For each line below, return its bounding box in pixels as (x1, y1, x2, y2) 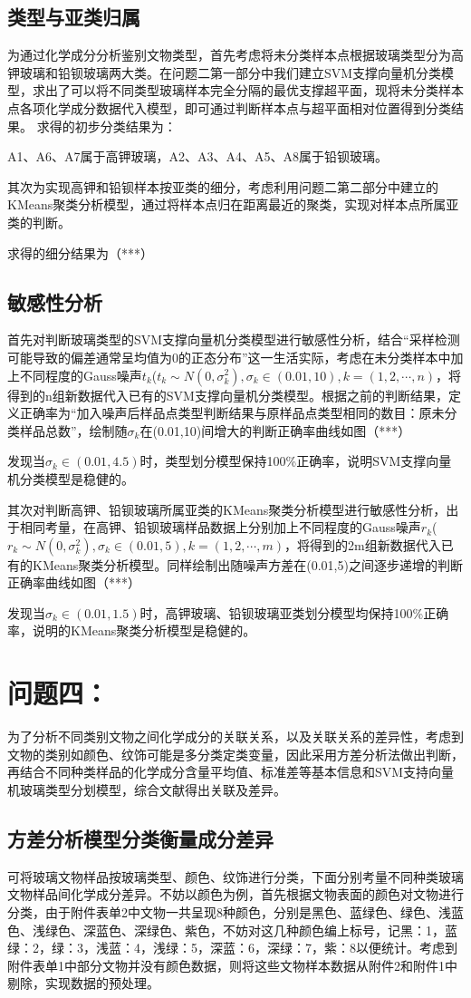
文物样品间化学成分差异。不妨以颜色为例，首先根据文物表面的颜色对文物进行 (7, 885, 464, 904)
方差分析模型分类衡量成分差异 (7, 824, 274, 852)
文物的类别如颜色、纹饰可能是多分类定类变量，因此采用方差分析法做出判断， (7, 744, 464, 763)
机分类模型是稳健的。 (7, 469, 134, 488)
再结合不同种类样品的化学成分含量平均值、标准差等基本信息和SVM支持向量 (7, 762, 455, 781)
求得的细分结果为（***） (7, 243, 153, 262)
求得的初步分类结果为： (36, 116, 177, 135)
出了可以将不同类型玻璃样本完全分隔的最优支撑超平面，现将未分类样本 (44, 81, 464, 100)
